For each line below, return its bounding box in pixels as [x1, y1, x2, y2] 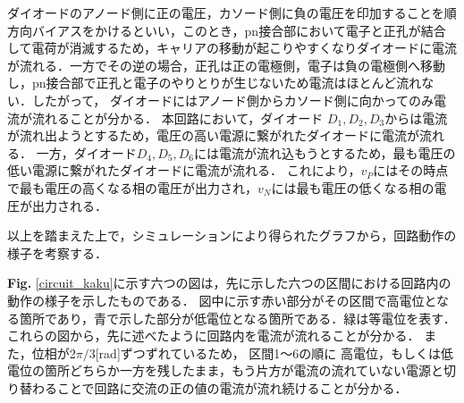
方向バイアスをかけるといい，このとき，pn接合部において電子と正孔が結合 [7, 21, 446, 39]
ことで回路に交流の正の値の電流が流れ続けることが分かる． [56, 378, 408, 397]
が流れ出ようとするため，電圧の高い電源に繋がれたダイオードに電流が [7, 126, 419, 145]
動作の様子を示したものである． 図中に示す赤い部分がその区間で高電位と [7, 290, 437, 309]
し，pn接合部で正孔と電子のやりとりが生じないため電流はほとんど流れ [7, 73, 422, 92]
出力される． [31, 196, 107, 214]
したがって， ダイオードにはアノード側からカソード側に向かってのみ [31, 90, 434, 109]
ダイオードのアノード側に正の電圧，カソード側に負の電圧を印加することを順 [7, 4, 457, 21]
